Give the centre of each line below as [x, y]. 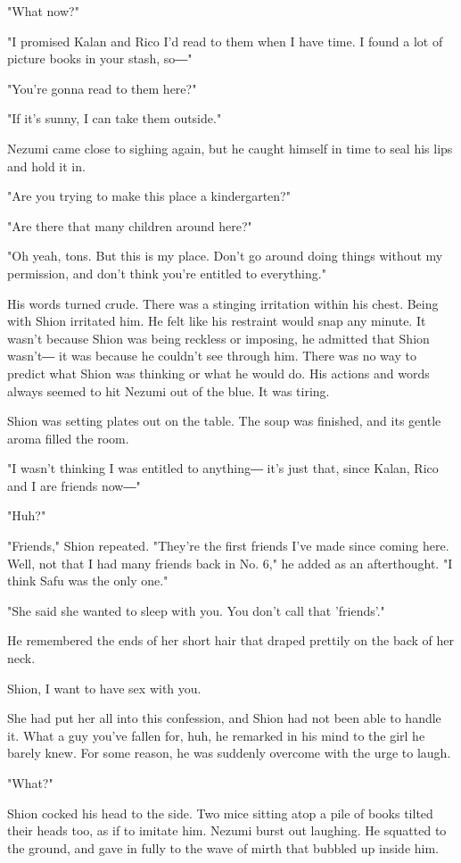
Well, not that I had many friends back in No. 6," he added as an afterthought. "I [230, 563]
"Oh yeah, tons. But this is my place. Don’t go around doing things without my [225, 256]
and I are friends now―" [74, 485]
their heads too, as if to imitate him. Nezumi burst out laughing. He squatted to [227, 830]
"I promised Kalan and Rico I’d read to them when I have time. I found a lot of [225, 41]
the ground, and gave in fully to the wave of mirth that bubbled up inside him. [223, 847]
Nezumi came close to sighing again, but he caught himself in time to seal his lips [230, 148]
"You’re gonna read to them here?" [102, 88]
